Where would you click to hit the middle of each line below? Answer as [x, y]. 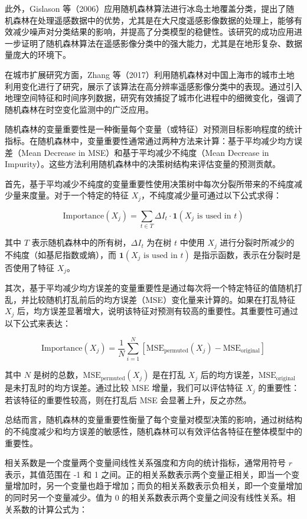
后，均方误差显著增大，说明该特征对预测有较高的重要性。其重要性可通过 [158, 311]
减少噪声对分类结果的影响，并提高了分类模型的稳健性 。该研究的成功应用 [153, 32]
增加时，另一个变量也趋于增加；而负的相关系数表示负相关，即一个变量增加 [157, 486]
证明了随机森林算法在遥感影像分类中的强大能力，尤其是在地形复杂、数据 [161, 43]
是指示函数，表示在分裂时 [243, 254]
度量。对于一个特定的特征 [79, 195]
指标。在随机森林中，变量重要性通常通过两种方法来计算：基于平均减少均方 [149, 140]
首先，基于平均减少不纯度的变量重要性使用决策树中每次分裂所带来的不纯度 [149, 183]
